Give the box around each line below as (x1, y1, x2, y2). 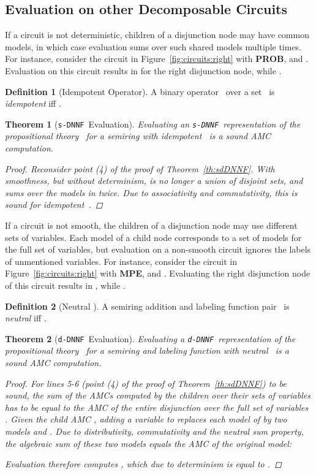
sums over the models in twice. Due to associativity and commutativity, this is (5, 186, 298, 199)
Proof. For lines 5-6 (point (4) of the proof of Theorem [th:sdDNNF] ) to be (5, 377, 287, 389)
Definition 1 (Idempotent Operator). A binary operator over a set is (5, 85, 275, 97)
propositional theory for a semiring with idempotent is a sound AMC (5, 129, 271, 142)
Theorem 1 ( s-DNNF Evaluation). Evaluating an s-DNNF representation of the (5, 117, 301, 130)
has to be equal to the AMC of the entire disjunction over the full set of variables (5, 400, 309, 413)
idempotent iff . (5, 97, 61, 110)
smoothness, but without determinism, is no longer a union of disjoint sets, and (5, 174, 303, 187)
